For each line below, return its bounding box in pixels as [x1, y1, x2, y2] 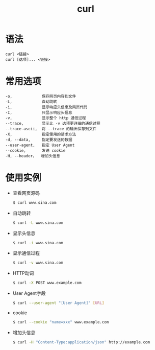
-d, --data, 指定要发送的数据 [5, 137, 72, 142]
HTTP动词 [12, 270, 34, 276]
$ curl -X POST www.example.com [12, 281, 82, 286]
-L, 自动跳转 [5, 99, 58, 104]
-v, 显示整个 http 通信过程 [5, 115, 86, 121]
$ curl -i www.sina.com [12, 240, 64, 245]
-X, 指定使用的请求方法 [5, 131, 76, 137]
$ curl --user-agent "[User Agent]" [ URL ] [12, 300, 105, 306]
